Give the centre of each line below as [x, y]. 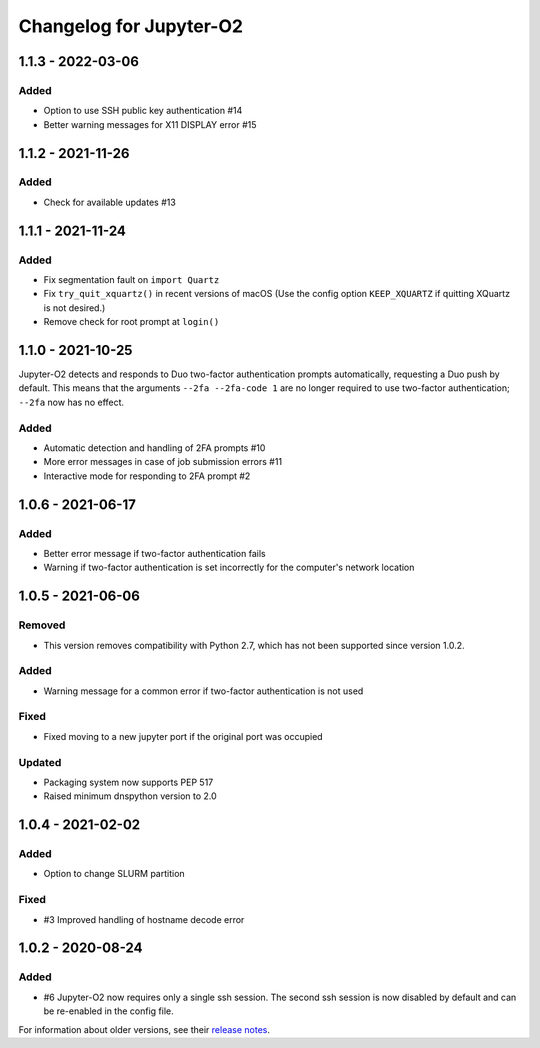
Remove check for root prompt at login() [131, 322]
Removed [42, 625]
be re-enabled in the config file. [108, 1011]
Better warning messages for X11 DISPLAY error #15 [150, 124]
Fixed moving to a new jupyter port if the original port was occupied [183, 736]
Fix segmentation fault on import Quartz [131, 280]
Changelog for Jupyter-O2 [131, 26]
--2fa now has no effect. [71, 402]
